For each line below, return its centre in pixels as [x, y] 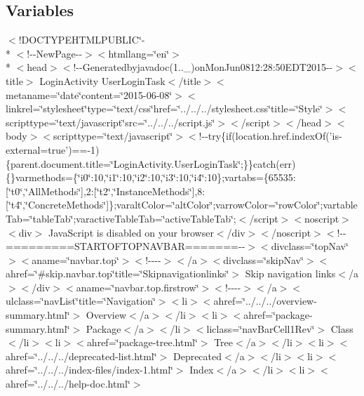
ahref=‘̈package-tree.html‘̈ [142, 342]
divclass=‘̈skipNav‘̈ [263, 259]
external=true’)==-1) [53, 149]
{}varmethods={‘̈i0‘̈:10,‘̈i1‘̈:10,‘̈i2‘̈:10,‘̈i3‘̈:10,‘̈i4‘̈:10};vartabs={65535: [151, 177]
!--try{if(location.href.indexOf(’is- [270, 136]
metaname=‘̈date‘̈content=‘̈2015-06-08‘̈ [89, 94]
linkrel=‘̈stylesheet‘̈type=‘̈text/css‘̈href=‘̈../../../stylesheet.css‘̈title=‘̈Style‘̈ [164, 108]
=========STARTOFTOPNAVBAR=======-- [126, 246]
